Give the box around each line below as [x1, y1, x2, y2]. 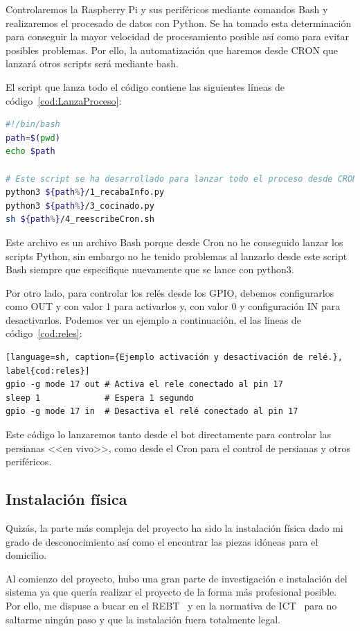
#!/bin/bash [6, 119, 60, 130]
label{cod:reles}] [6, 365, 90, 376]
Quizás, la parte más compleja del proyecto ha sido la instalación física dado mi [6, 521, 343, 535]
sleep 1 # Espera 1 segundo [6, 392, 195, 403]
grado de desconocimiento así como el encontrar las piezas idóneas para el [6, 534, 318, 548]
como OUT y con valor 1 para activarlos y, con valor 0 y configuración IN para [6, 299, 341, 313]
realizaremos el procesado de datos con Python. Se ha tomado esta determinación [6, 15, 352, 30]
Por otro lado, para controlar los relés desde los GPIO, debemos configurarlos [6, 285, 334, 300]
